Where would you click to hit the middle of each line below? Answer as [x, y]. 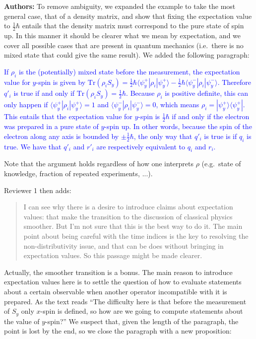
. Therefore [234, 82]
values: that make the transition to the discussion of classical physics [128, 216]
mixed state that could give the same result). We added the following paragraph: [127, 55]
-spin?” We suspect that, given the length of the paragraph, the [142, 321]
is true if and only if [44, 93]
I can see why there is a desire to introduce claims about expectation [128, 207]
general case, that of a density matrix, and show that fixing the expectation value [128, 16]
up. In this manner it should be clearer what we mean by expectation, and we [123, 35]
